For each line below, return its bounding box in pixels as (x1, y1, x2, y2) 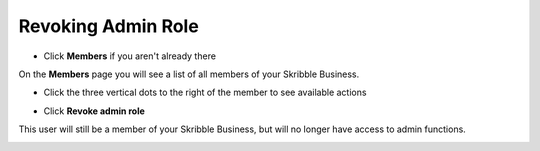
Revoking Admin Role (18, 15, 199, 37)
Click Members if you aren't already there (43, 50, 217, 62)
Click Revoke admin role (43, 105, 145, 117)
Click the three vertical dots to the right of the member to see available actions (43, 86, 367, 99)
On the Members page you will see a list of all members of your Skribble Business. (18, 68, 360, 80)
